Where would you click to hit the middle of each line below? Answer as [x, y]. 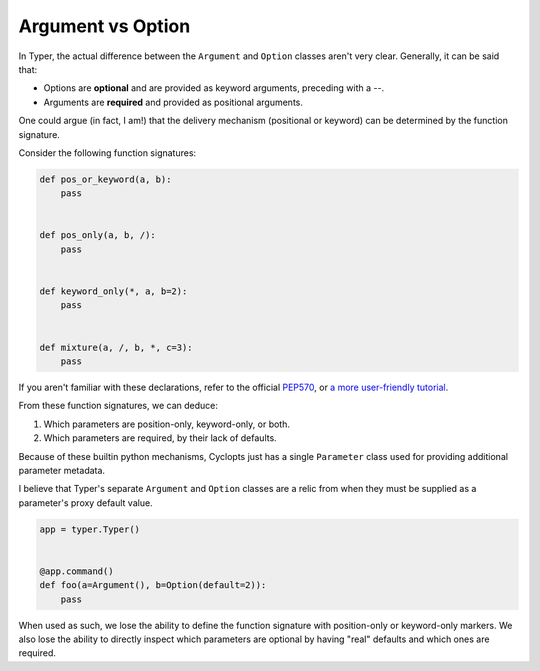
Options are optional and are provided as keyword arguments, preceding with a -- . [214, 88]
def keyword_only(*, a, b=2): [113, 291]
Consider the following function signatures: [107, 152]
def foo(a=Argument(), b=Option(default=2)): [153, 585]
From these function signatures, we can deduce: [118, 406]
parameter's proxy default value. [86, 502]
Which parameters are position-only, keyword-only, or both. [166, 424]
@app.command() [76, 571]
